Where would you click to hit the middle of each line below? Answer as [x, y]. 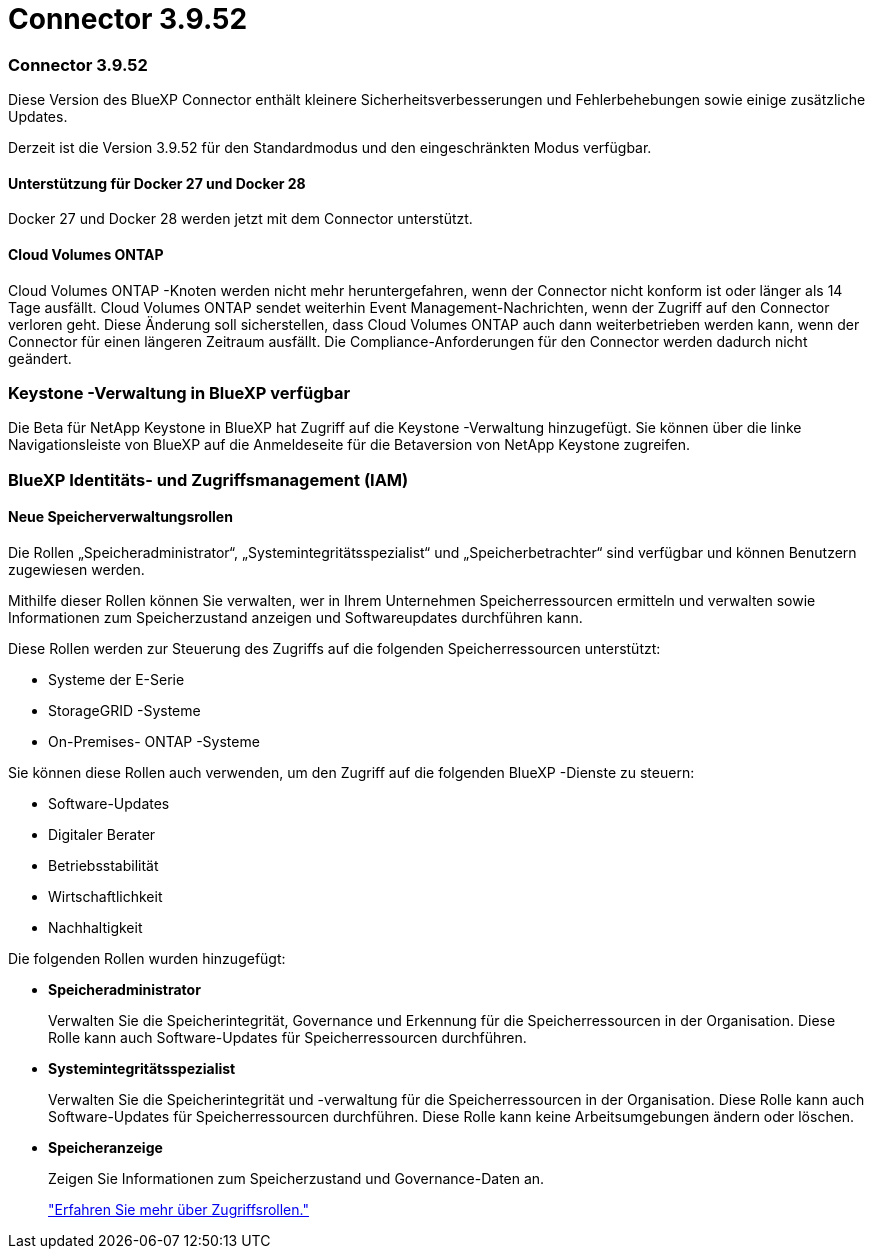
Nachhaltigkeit [95, 927]
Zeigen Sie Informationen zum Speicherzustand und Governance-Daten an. [296, 1178]
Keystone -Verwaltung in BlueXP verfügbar [179, 392]
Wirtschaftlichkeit [105, 896]
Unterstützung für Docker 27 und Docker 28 [157, 183]
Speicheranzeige [105, 1147]
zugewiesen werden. [76, 569]
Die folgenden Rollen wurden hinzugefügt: [147, 958]
